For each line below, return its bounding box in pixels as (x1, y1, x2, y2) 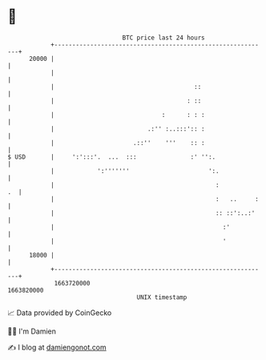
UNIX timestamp (136, 293, 187, 301)
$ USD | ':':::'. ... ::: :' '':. (7, 152, 216, 161)
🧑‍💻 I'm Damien (7, 326, 57, 336)
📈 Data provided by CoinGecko (7, 308, 112, 318)
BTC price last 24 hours (122, 34, 205, 42)
